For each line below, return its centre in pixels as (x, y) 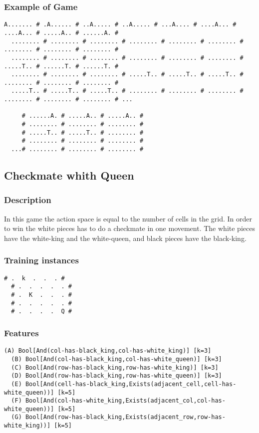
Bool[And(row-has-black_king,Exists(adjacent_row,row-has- (125, 417)
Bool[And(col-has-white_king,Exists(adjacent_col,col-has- (125, 401)
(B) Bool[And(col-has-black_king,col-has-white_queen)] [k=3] (117, 359)
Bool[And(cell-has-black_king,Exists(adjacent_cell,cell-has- (131, 384)
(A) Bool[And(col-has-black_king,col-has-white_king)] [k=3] (108, 351)
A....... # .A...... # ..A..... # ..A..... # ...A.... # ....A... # (120, 25)
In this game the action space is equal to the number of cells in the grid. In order (128, 218)
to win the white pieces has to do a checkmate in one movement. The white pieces (129, 228)
